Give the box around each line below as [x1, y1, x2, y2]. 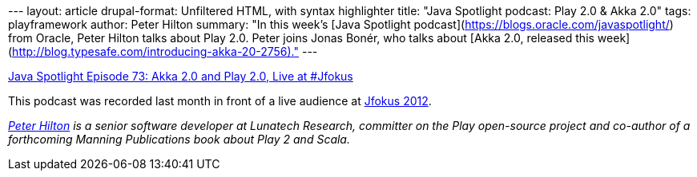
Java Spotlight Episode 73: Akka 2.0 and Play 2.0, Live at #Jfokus [8, 69, 353, 83]
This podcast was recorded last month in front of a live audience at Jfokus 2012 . [8, 94, 432, 108]
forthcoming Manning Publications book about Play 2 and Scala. [8, 132, 350, 146]
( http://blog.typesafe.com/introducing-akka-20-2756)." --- [8, 45, 318, 58]
